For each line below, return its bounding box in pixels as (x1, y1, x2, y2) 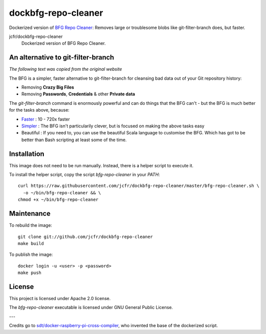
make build (18, 241, 44, 246)
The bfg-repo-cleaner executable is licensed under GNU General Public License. (9, 304, 173, 310)
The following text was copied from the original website (9, 66, 123, 72)
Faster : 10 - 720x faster (21, 116, 70, 122)
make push (18, 270, 41, 275)
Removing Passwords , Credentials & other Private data (21, 91, 135, 97)
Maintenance (9, 210, 51, 218)
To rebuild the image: (9, 222, 52, 228)
